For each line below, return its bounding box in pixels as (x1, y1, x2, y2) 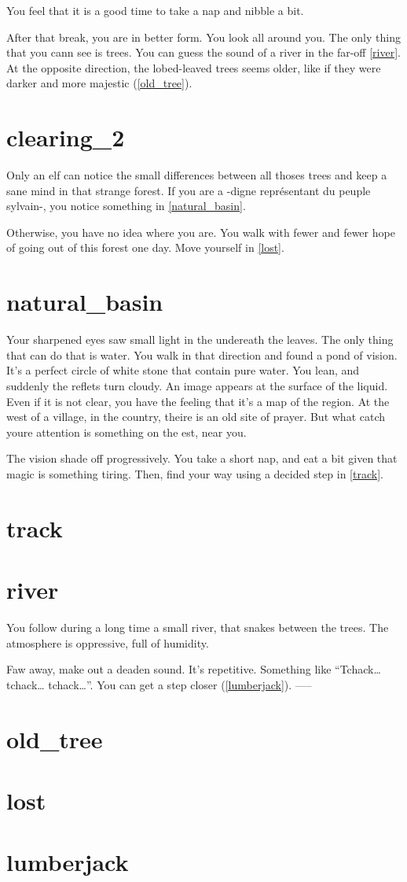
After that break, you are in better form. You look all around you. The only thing (6, 28, 401, 45)
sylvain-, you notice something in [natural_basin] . (6, 197, 246, 214)
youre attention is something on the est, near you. (6, 423, 247, 440)
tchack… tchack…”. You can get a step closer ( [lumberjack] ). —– (6, 676, 312, 692)
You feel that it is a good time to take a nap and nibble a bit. (6, 2, 304, 18)
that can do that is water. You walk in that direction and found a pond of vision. (6, 346, 398, 363)
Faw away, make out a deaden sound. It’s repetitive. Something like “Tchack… (6, 661, 381, 677)
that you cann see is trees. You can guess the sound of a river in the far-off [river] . (6, 44, 401, 61)
